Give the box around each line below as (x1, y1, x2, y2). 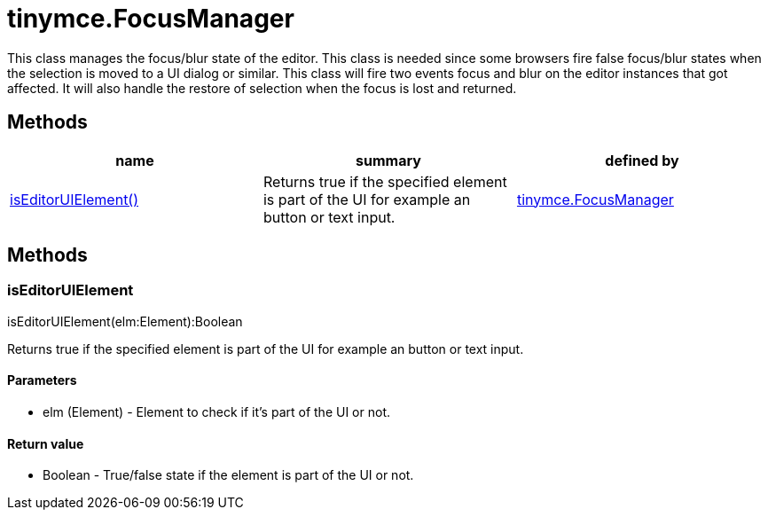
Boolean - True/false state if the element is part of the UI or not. (43, 467, 414, 483)
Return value (7, 435, 84, 451)
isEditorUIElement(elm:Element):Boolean (7, 313, 243, 329)
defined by (605, 151, 679, 169)
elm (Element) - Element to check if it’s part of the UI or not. (43, 404, 390, 420)
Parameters (7, 372, 77, 388)
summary (356, 151, 421, 169)
